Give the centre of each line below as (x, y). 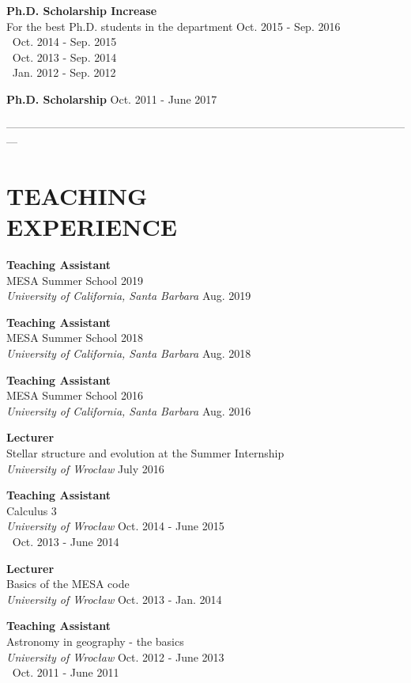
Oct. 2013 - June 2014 (66, 541)
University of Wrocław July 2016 (85, 468)
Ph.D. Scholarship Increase (82, 10)
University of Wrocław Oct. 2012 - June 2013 (115, 656)
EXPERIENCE (92, 227)
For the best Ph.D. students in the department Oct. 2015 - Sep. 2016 (173, 26)
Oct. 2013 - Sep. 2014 (64, 57)
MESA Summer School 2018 (75, 338)
